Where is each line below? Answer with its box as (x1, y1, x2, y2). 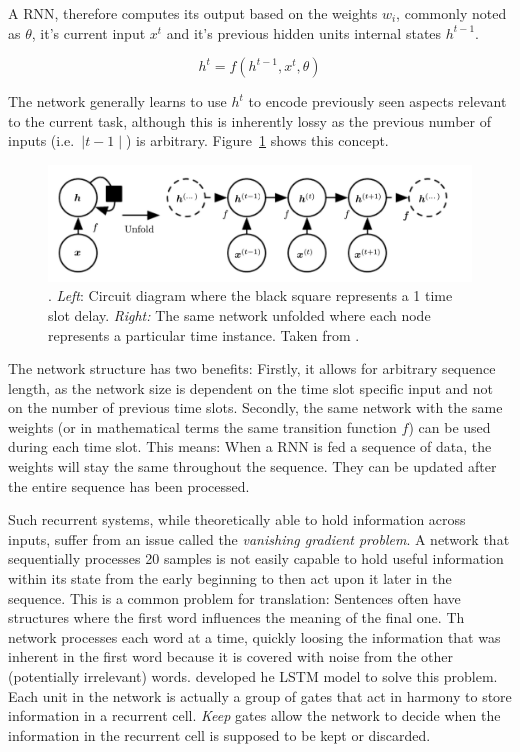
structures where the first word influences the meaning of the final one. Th (8, 607, 465, 628)
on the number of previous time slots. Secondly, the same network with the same (8, 397, 503, 418)
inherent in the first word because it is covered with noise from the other (8, 646, 454, 667)
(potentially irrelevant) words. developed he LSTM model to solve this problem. (8, 666, 498, 687)
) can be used (408, 416, 491, 437)
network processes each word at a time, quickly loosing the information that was (8, 626, 501, 647)
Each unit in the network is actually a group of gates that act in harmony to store (8, 685, 512, 706)
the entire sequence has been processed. (8, 475, 250, 496)
